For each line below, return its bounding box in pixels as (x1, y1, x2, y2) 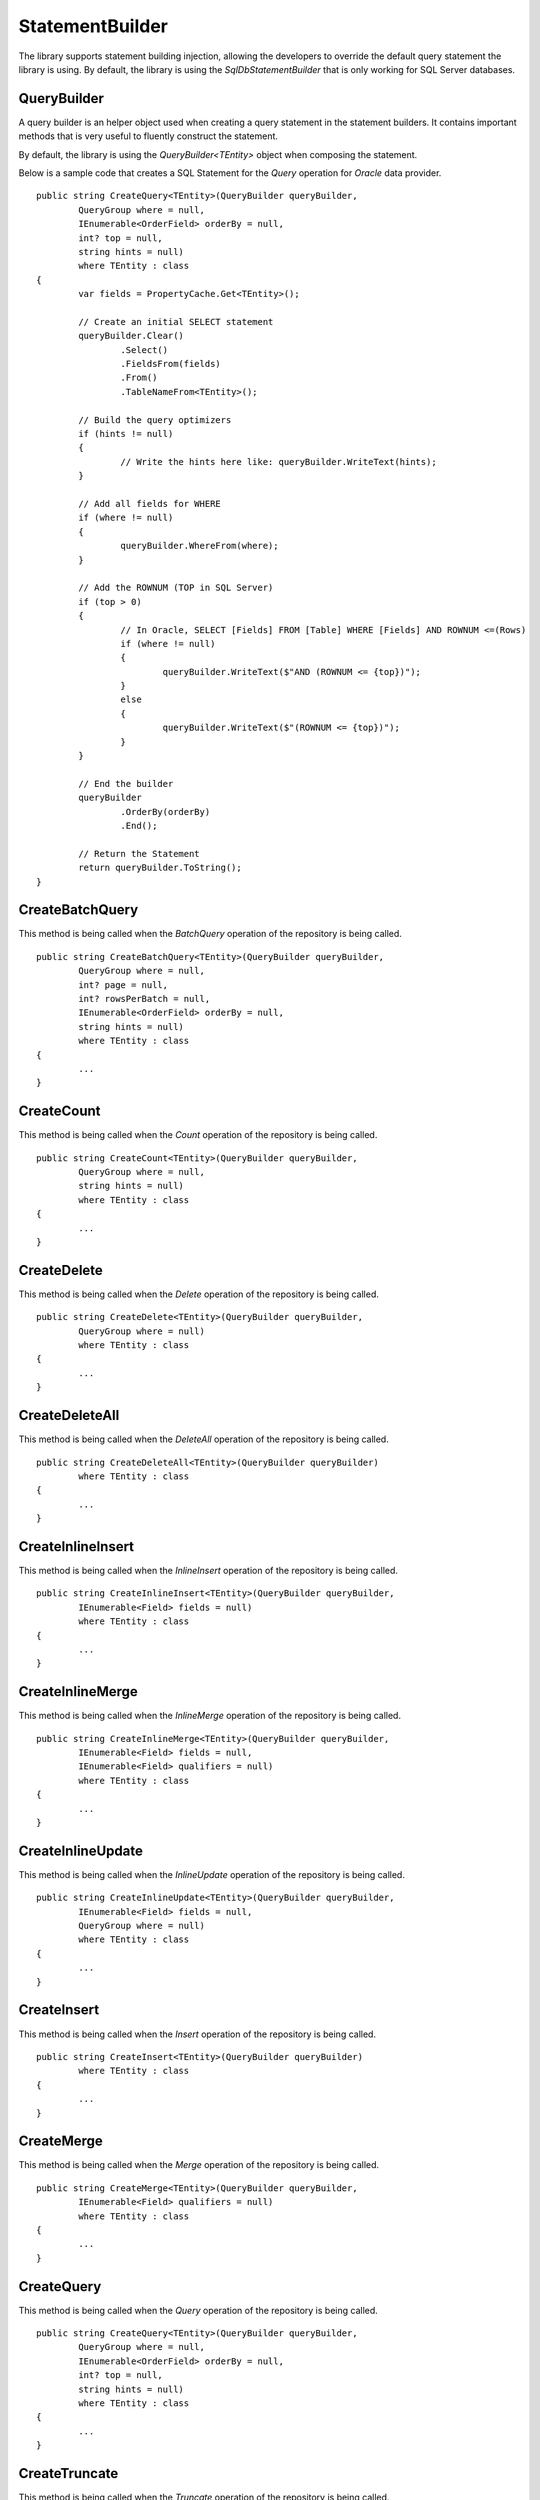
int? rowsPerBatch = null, (78, 993, 211, 1005)
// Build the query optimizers (78, 414, 232, 425)
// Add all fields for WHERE (78, 498, 222, 509)
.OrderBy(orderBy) (120, 806, 211, 817)
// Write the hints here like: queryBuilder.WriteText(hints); (120, 456, 437, 467)
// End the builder (78, 778, 174, 789)
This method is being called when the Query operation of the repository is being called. (18, 2304, 379, 2316)
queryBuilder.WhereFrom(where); (120, 540, 279, 552)
